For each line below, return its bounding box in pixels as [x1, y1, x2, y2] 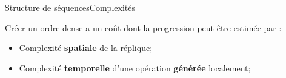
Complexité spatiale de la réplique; [19, 41, 153, 54]
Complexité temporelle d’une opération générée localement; [19, 61, 251, 74]
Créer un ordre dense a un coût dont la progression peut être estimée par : [5, 21, 282, 34]
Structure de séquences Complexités [5, 1, 135, 13]
